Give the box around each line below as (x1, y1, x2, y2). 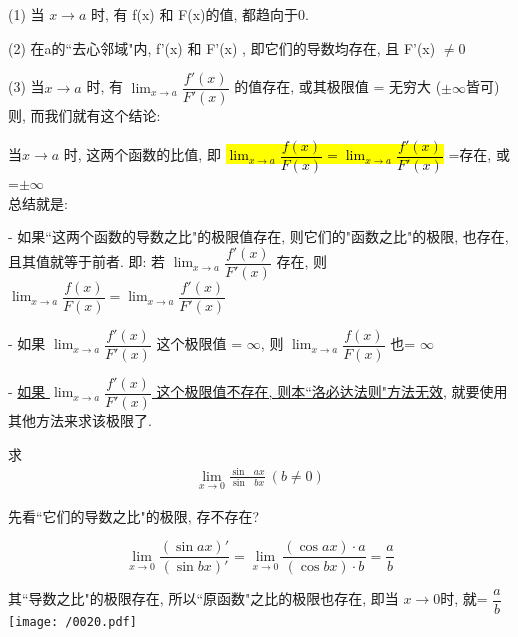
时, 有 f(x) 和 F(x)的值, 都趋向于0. (91, 4, 310, 24)
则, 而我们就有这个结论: (8, 105, 161, 126)
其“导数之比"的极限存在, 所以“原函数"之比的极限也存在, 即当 (8, 588, 399, 609)
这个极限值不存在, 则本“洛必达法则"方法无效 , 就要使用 (156, 381, 508, 402)
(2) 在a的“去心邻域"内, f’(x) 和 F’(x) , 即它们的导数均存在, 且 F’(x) (8, 37, 436, 58)
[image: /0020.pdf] (8, 614, 137, 629)
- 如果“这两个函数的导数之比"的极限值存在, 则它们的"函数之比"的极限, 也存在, (8, 226, 509, 247)
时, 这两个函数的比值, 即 (63, 144, 221, 165)
